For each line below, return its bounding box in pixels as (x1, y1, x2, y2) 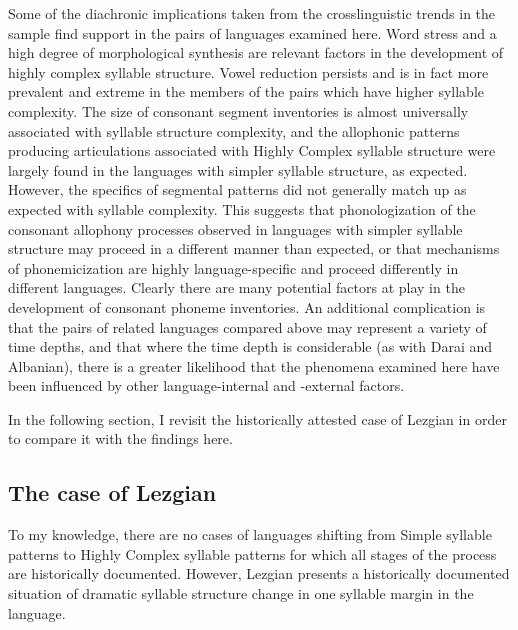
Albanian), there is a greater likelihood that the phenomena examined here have (8, 355, 500, 376)
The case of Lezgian (8, 477, 217, 508)
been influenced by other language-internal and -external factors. (8, 375, 405, 396)
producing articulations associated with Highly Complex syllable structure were (8, 140, 496, 161)
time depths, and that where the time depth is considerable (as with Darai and (8, 336, 493, 357)
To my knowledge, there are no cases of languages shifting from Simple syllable (8, 524, 492, 545)
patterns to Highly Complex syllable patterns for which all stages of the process (8, 543, 497, 564)
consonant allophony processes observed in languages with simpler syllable (8, 218, 463, 239)
